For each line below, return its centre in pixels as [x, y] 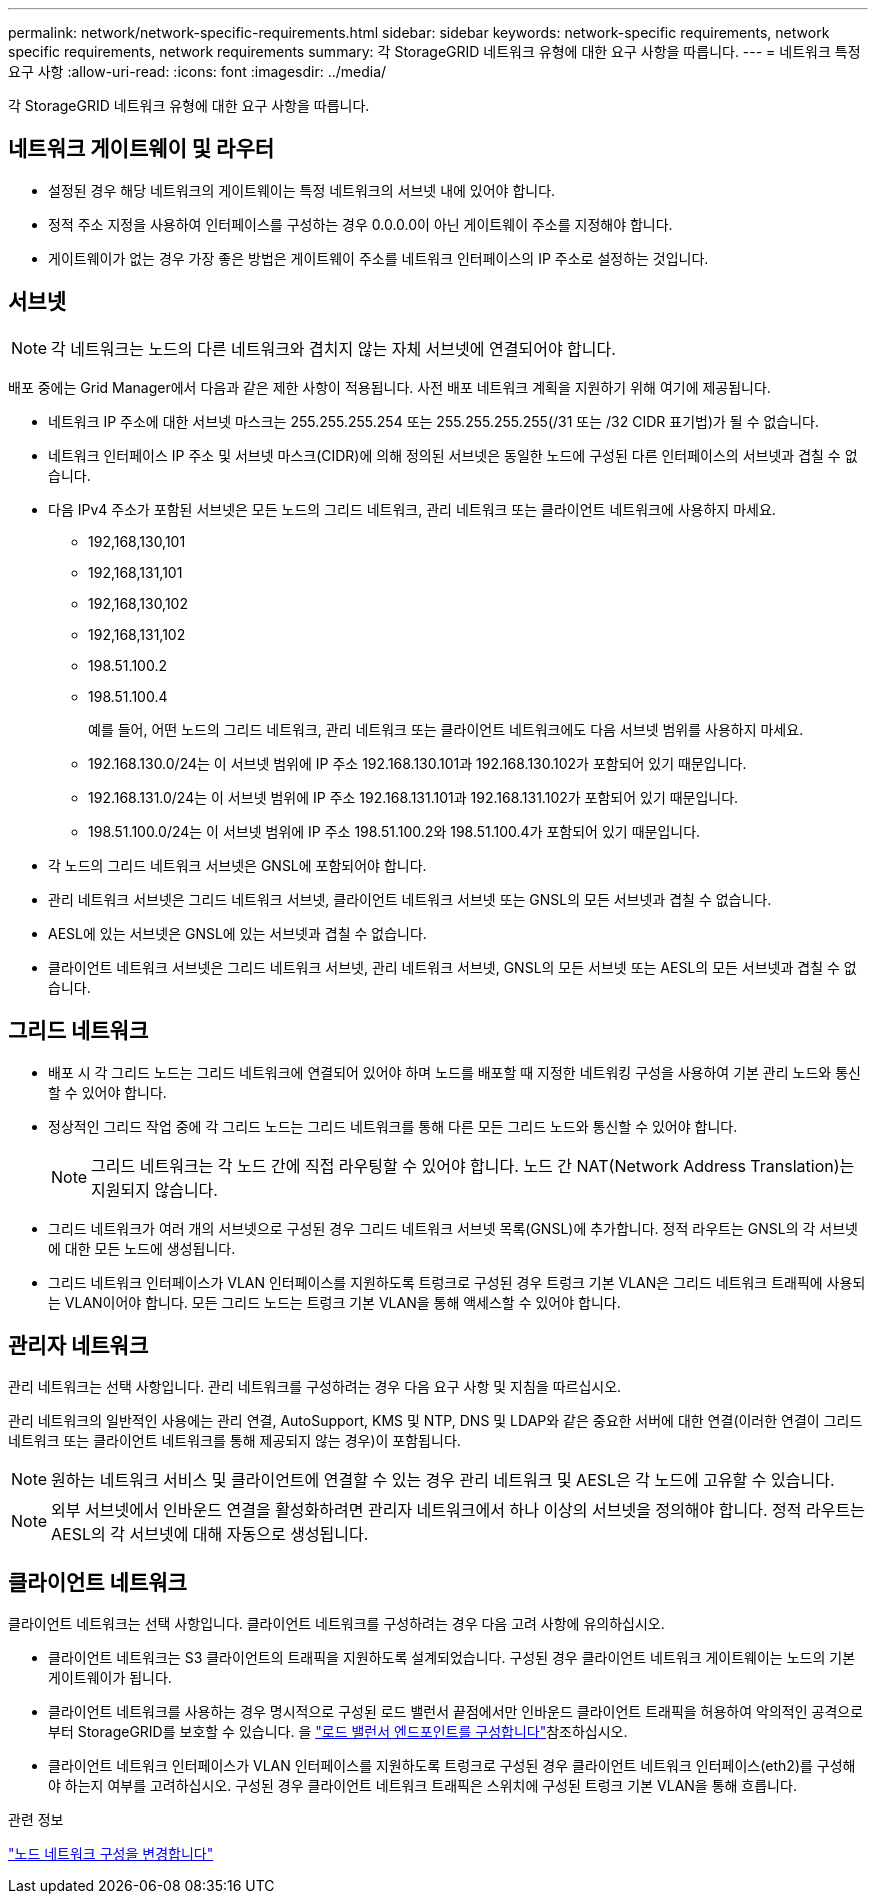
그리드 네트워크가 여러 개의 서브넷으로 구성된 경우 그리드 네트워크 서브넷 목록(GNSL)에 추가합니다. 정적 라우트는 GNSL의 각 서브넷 [453, 1228]
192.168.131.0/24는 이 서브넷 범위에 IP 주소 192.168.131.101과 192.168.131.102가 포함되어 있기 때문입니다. [413, 797]
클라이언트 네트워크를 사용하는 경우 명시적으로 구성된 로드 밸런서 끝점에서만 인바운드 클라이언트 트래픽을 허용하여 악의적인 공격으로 [456, 1712]
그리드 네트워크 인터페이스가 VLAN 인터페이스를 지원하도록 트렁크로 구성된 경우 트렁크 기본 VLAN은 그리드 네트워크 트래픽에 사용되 [457, 1282]
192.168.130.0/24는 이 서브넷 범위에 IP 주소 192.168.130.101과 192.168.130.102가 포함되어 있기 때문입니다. [417, 763]
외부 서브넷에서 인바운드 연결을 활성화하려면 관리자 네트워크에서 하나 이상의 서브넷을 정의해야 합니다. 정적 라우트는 [458, 1510]
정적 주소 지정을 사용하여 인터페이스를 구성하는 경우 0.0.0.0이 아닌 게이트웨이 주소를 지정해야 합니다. [360, 224]
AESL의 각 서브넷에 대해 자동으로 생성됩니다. [210, 1534]
